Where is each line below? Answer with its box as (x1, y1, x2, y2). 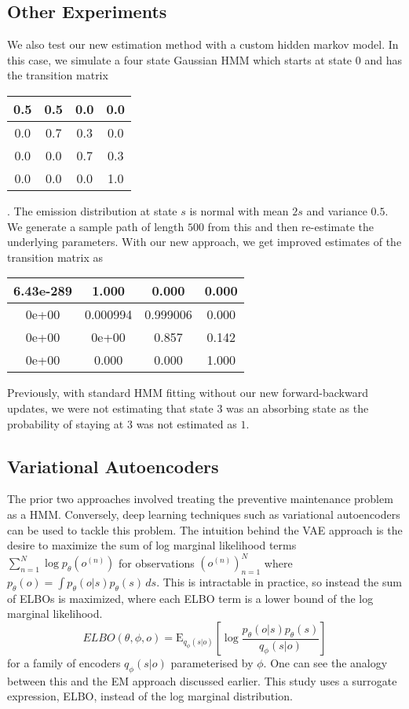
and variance (306, 202, 367, 219)
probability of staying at (7, 415, 124, 432)
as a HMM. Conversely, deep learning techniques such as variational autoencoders (7, 505, 400, 522)
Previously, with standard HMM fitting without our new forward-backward (7, 384, 368, 401)
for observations (119, 554, 195, 571)
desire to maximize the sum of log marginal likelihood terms (7, 537, 297, 553)
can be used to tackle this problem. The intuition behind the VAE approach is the (7, 521, 403, 538)
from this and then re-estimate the (207, 218, 374, 234)
